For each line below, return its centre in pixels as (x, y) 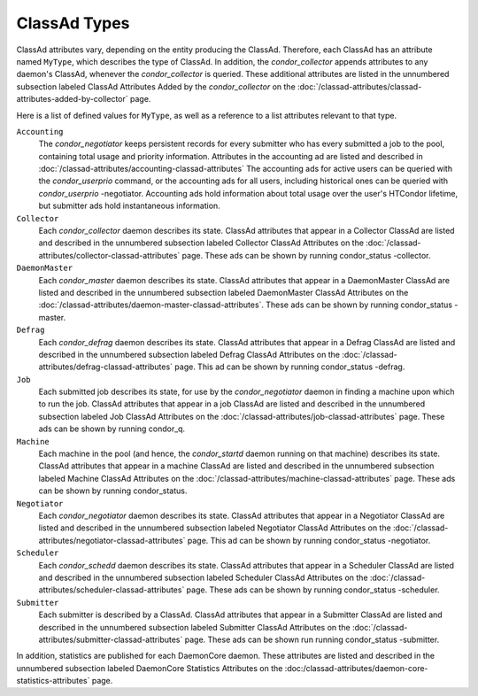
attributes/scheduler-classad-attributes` (112, 590)
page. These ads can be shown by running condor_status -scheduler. (313, 590)
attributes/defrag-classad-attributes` (105, 367)
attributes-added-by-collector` (72, 99)
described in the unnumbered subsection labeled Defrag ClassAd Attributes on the (189, 354)
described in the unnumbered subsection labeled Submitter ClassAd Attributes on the (195, 627)
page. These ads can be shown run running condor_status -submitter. (312, 639)
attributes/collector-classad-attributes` (109, 255)
